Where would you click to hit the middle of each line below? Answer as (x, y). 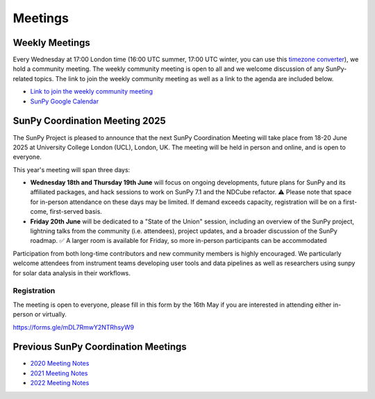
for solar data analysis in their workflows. (72, 273)
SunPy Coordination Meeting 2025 (89, 121)
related (23, 78)
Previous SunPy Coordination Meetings (100, 347)
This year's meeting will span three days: (72, 169)
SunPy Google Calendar (65, 101)
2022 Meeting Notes (60, 383)
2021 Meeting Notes (59, 373)
